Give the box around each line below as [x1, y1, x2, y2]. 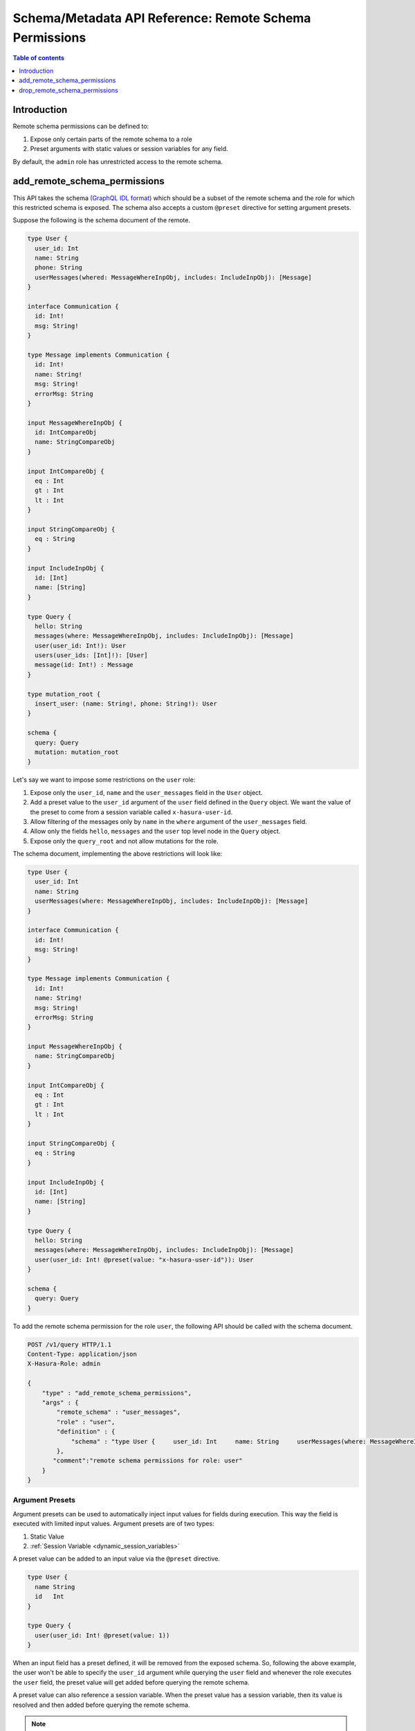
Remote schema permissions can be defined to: [12, 122, 149, 131]
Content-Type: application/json [27, 1350, 138, 1358]
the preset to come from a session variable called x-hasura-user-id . [30, 807, 233, 816]
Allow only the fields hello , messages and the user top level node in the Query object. [30, 827, 281, 836]
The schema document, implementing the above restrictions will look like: [12, 850, 223, 858]
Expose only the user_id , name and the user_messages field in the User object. [30, 788, 263, 796]
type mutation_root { [27, 690, 101, 698]
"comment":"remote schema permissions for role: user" [53, 1457, 243, 1464]
